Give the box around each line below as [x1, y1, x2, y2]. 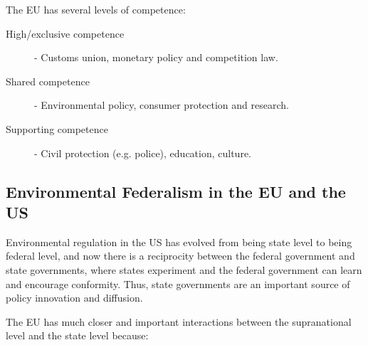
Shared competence [6, 73, 90, 88]
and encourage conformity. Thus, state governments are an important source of [6, 276, 350, 291]
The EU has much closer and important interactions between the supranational [6, 314, 352, 329]
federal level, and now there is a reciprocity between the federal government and [6, 248, 355, 263]
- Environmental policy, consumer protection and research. [34, 97, 289, 112]
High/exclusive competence [6, 26, 125, 41]
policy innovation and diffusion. [6, 290, 143, 305]
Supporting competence [6, 121, 108, 136]
